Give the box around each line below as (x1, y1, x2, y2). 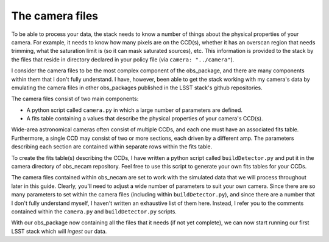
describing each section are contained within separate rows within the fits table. (11, 143, 213, 150)
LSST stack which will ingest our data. (11, 227, 107, 235)
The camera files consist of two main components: (11, 95, 139, 103)
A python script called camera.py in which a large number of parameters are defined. (26, 106, 243, 114)
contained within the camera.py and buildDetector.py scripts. (11, 207, 177, 215)
